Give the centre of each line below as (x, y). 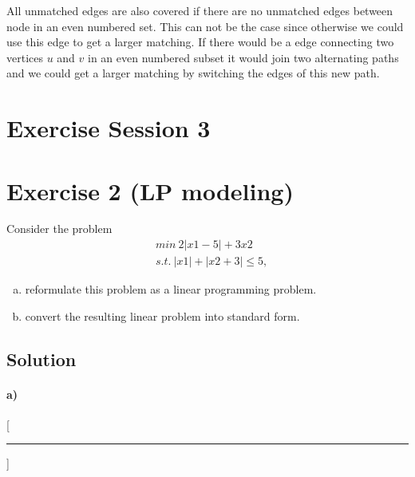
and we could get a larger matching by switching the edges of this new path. (193, 73)
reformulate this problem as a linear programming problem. (171, 289)
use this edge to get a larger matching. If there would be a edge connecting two (200, 42)
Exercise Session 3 (109, 128)
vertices (25, 57)
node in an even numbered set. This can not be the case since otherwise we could (205, 26)
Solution (41, 359)
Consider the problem (59, 229)
